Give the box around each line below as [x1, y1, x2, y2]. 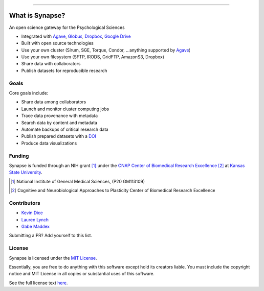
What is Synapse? [9, 11, 66, 20]
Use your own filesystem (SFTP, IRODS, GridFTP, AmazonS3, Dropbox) [21, 54, 165, 60]
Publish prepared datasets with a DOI [21, 133, 96, 139]
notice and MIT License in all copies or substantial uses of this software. [9, 271, 155, 277]
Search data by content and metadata [21, 120, 97, 125]
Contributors [9, 199, 41, 206]
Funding [9, 152, 29, 159]
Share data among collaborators [21, 99, 87, 105]
